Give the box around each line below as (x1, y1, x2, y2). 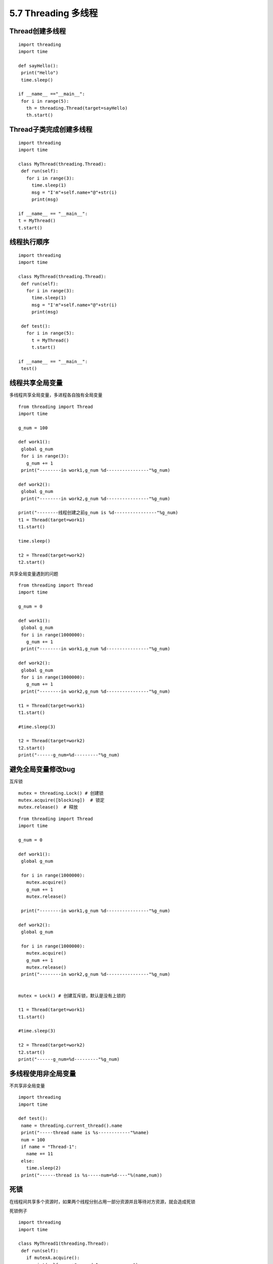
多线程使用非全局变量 (9, 1069, 76, 1078)
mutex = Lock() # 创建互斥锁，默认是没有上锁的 (18, 992, 126, 999)
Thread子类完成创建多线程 (9, 125, 93, 134)
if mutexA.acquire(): (26, 1255, 80, 1261)
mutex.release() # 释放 (18, 804, 78, 810)
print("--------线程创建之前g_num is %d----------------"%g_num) (18, 510, 178, 516)
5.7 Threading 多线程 (9, 8, 98, 19)
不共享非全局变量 (9, 1082, 45, 1089)
